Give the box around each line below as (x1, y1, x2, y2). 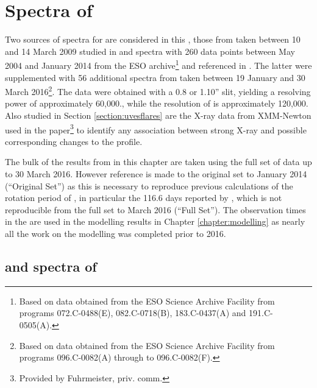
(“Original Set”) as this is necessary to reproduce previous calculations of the (5, 179, 293, 192)
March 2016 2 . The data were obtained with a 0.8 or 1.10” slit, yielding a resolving (5, 83, 311, 97)
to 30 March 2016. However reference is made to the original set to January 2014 (5, 168, 307, 180)
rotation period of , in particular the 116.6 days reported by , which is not (5, 191, 282, 204)
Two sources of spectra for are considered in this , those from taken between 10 (5, 33, 301, 46)
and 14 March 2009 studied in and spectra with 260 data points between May (5, 44, 295, 57)
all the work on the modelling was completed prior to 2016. (5, 227, 226, 239)
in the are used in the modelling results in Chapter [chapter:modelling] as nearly (5, 215, 305, 228)
